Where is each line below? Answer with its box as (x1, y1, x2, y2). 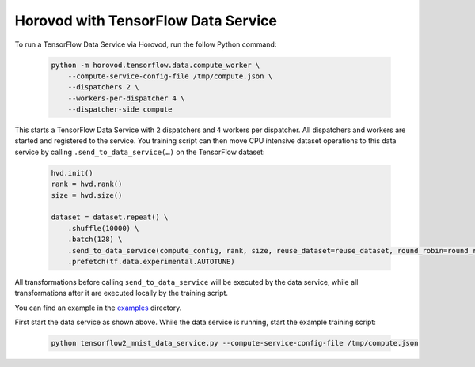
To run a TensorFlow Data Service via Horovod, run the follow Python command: (14, 40, 277, 49)
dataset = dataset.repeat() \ (51, 213, 169, 221)
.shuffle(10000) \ (67, 224, 139, 233)
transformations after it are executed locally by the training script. (14, 289, 229, 298)
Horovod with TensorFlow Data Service (14, 12, 277, 29)
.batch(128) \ (67, 235, 123, 244)
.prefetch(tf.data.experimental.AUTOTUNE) (67, 257, 235, 266)
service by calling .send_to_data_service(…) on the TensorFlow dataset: (14, 147, 265, 157)
